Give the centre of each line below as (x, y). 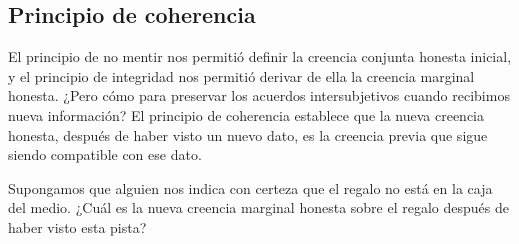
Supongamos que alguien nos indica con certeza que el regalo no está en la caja (250, 187)
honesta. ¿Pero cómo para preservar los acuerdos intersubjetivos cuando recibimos (259, 95)
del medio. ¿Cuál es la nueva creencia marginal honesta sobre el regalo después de (258, 207)
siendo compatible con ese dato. (105, 154)
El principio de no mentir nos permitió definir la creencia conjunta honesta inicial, (260, 56)
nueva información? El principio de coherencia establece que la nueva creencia (246, 114)
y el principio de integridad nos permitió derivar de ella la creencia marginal (241, 75)
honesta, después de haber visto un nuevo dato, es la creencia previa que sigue (248, 134)
